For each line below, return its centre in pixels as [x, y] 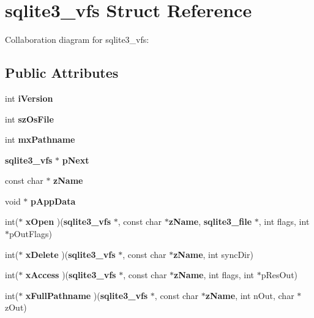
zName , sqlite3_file [210, 221]
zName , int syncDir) [213, 254]
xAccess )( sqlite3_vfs [71, 275]
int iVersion [29, 98]
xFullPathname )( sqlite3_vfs [87, 295]
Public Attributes [62, 73]
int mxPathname [40, 139]
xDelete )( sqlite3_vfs [70, 254]
